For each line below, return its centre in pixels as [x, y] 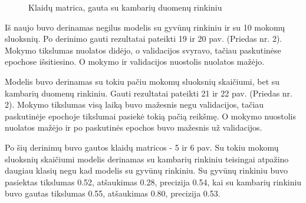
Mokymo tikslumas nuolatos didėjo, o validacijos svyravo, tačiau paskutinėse [143, 50]
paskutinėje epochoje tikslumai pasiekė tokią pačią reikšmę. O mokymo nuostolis [150, 116]
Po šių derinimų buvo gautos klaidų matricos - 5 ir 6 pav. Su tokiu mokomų [142, 147]
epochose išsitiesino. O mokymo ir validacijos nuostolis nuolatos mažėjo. [135, 61]
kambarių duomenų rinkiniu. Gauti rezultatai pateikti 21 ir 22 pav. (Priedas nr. [149, 93]
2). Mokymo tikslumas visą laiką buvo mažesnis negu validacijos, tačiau [134, 104]
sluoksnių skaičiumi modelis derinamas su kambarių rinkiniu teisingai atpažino [147, 159]
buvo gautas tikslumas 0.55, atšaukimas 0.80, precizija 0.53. [113, 193]
